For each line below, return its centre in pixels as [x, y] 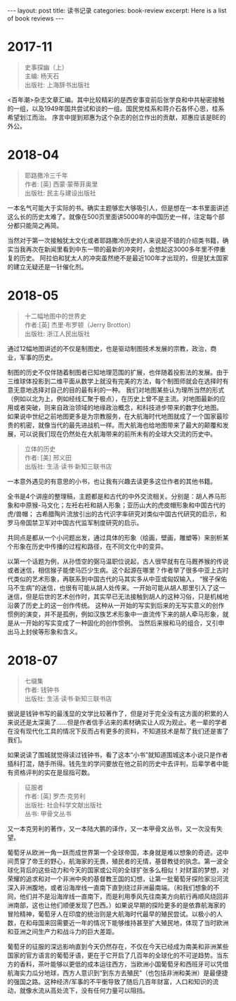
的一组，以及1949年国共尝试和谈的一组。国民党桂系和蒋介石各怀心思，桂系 [116, 108]
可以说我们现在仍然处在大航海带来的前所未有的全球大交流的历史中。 [118, 433]
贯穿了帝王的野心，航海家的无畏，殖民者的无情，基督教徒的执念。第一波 [118, 861]
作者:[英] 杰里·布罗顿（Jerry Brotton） [79, 324]
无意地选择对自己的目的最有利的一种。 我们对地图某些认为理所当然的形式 [119, 390]
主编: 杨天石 [42, 76]
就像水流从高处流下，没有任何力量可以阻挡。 [84, 990]
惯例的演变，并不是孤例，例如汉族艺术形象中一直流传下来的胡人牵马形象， [115, 614]
